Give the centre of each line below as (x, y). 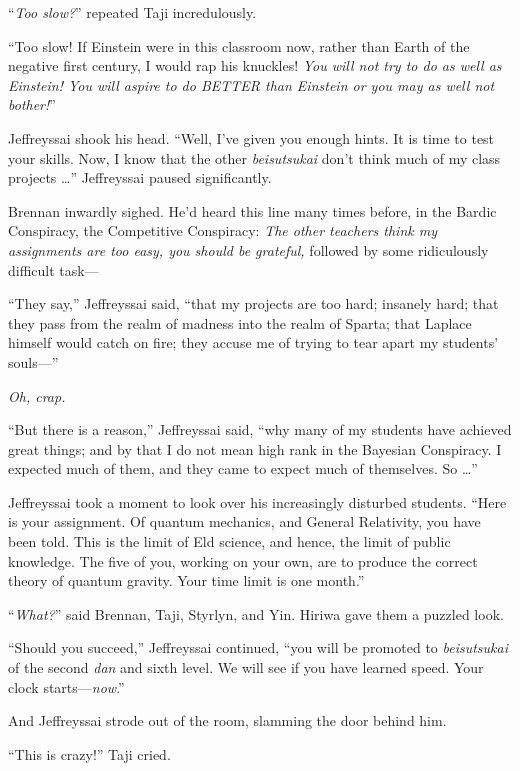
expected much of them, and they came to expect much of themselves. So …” (243, 468)
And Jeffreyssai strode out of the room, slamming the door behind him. (227, 720)
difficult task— (53, 269)
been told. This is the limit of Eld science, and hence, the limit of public (229, 541)
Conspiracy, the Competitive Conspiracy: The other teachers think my (222, 230)
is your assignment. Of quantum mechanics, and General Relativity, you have (244, 521)
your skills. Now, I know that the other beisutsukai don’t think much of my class (254, 157)
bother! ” (32, 104)
